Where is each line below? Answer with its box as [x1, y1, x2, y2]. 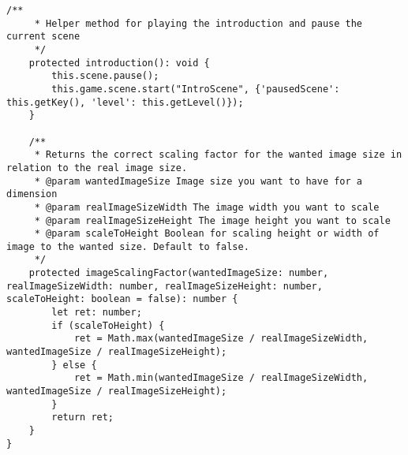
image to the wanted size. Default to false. [6, 241, 249, 252]
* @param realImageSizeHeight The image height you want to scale [34, 214, 391, 226]
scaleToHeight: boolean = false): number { [6, 293, 238, 305]
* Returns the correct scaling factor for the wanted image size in [34, 149, 402, 161]
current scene [6, 31, 80, 43]
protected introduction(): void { [28, 57, 210, 69]
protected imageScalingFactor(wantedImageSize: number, [28, 267, 329, 279]
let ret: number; [51, 307, 142, 319]
